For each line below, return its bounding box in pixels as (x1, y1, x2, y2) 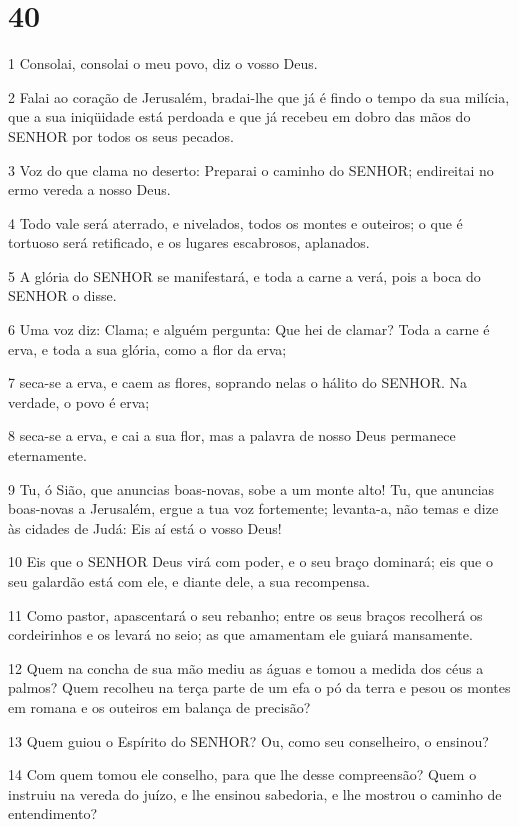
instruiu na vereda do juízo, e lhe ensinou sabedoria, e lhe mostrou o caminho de (8, 783, 502, 804)
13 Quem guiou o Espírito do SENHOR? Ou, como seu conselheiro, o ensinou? (8, 730, 489, 751)
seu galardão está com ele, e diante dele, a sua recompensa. (8, 571, 370, 591)
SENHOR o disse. (8, 285, 117, 306)
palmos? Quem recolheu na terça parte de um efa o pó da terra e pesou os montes (8, 677, 511, 698)
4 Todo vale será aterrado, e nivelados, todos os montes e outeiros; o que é (8, 212, 463, 233)
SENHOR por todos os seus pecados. (8, 125, 234, 146)
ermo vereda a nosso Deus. (8, 179, 171, 200)
